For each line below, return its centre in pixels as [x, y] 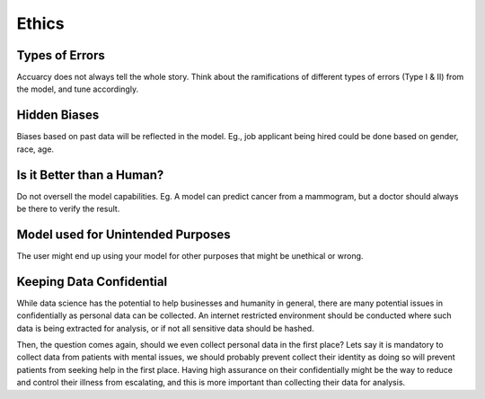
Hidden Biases [58, 115]
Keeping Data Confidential [92, 282]
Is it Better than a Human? [90, 175]
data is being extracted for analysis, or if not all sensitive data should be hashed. [165, 328]
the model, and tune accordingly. [78, 89]
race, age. [35, 149]
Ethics [40, 23]
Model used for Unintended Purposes [123, 234]
